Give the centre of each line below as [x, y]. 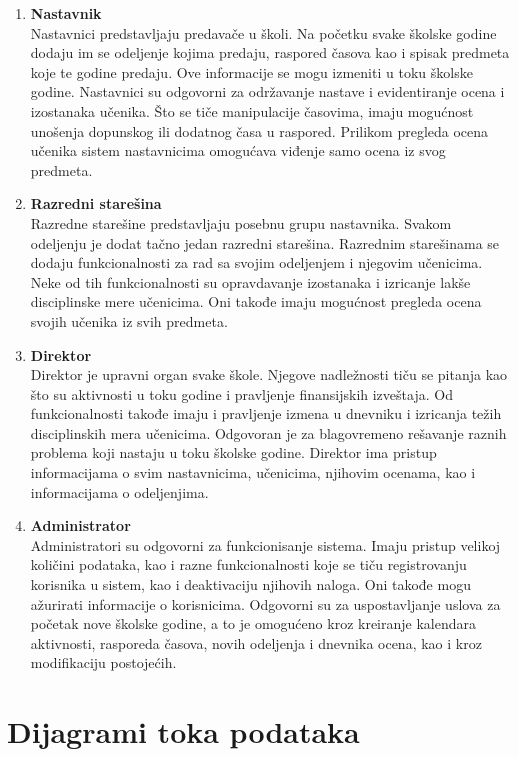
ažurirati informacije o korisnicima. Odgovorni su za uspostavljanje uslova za [265, 603]
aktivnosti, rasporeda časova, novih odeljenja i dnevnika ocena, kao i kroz [256, 642]
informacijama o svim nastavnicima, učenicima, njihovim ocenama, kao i [253, 472]
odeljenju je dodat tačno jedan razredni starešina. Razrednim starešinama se [265, 242]
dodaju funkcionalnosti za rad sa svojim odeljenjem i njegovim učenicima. [256, 262]
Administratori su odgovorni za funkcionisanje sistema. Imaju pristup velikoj [265, 544]
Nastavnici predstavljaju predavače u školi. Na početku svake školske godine [263, 32]
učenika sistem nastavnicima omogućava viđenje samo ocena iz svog [238, 150]
